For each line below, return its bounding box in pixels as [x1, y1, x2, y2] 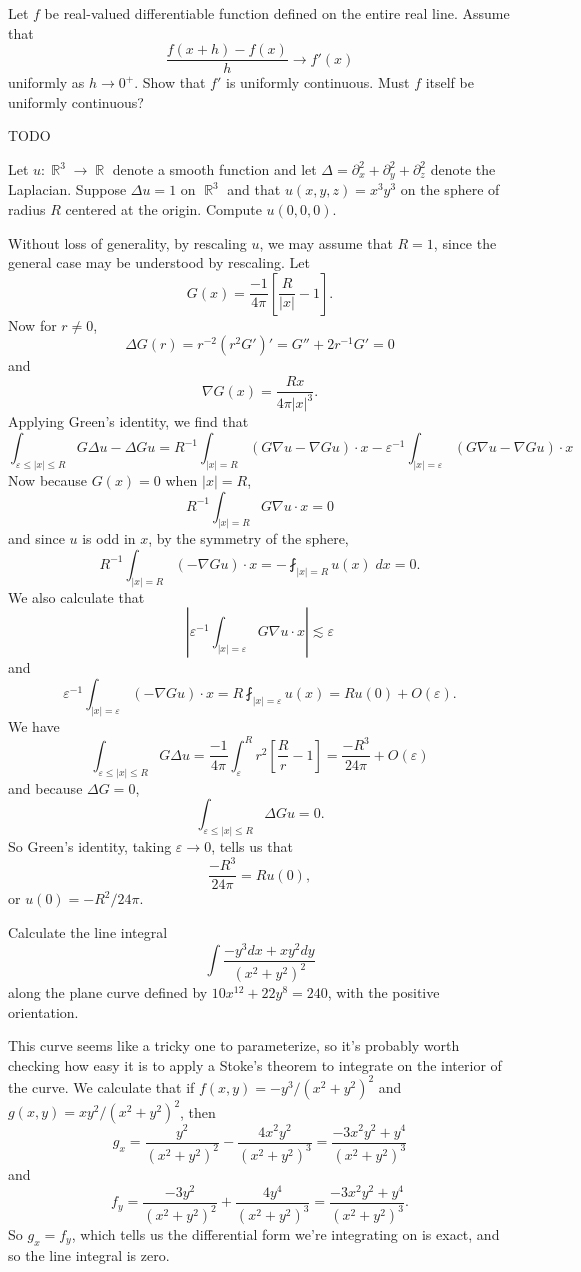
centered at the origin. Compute [65, 199, 262, 220]
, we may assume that [259, 232, 393, 253]
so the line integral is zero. [8, 1244, 170, 1265]
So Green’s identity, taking [8, 836, 172, 857]
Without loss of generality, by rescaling [8, 232, 247, 253]
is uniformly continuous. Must [225, 72, 410, 93]
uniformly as [8, 72, 85, 93]
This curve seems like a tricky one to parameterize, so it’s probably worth [8, 1035, 460, 1056]
